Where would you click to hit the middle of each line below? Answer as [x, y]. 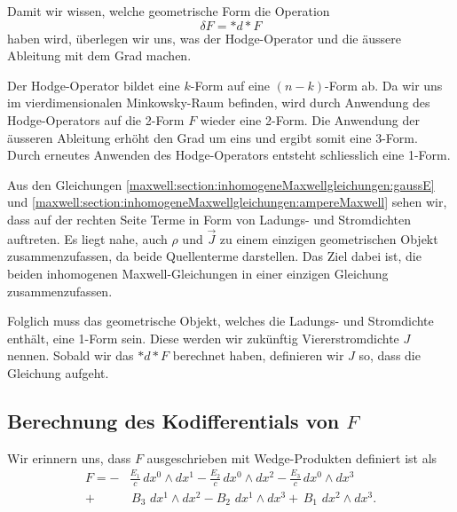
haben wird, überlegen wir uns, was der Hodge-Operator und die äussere [204, 38]
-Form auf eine [230, 85]
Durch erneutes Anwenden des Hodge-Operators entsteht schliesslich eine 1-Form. [229, 155]
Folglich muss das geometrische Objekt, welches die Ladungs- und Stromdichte [221, 321]
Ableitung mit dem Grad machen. [99, 55]
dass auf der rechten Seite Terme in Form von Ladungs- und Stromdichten [209, 219]
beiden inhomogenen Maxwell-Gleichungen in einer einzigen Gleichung [198, 273]
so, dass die [390, 355]
